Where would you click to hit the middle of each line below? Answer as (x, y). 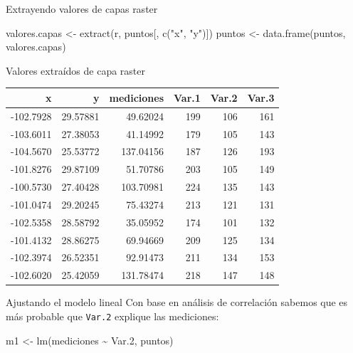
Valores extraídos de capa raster (75, 70)
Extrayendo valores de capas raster (82, 9)
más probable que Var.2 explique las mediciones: (112, 316)
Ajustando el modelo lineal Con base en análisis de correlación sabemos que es (177, 302)
